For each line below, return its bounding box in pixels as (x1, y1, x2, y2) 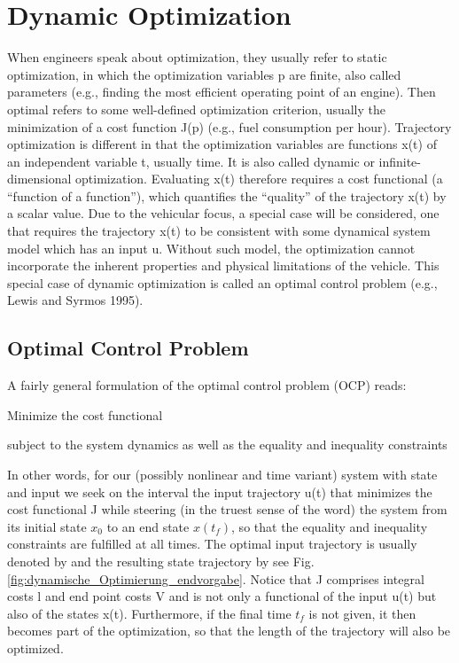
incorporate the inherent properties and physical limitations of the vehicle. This (7, 256, 440, 275)
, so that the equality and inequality (231, 517, 428, 535)
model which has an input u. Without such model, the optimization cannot (7, 238, 416, 257)
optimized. (7, 638, 64, 657)
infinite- (378, 152, 421, 170)
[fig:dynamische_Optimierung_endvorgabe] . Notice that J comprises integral (7, 569, 424, 588)
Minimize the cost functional (7, 405, 163, 424)
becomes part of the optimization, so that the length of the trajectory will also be (7, 621, 451, 640)
